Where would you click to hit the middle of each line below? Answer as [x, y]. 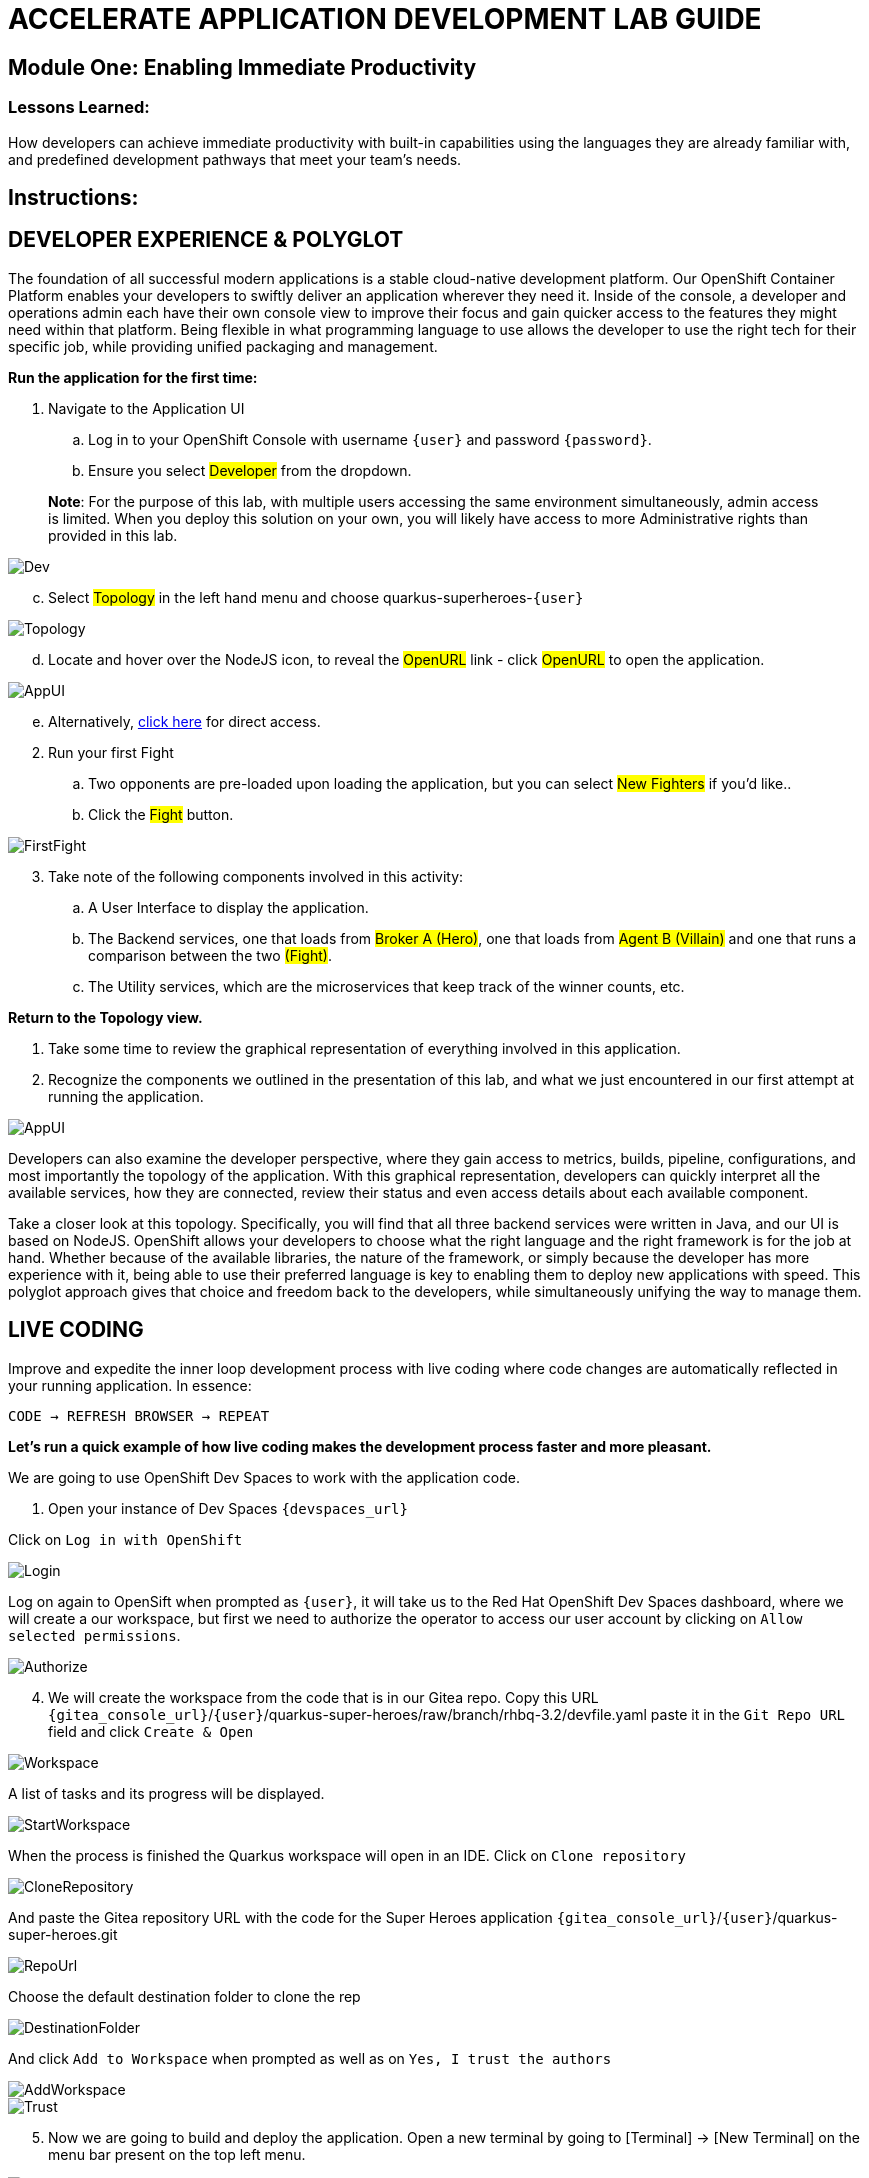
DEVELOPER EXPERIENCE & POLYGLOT [206, 240]
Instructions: [73, 197]
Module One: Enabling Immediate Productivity [242, 67]
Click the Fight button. [161, 814]
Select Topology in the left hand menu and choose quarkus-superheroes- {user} [316, 597]
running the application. [126, 1096]
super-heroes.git [63, 1934]
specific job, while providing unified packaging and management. [223, 346]
